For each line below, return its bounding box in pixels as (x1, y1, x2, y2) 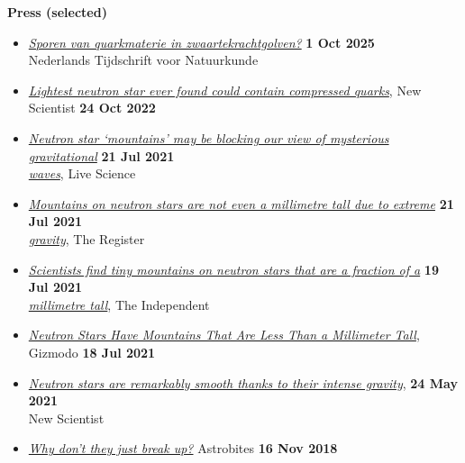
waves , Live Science (28, 164, 136, 183)
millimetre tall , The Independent (28, 295, 210, 313)
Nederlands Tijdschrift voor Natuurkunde (28, 50, 259, 69)
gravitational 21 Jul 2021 (28, 146, 175, 165)
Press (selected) (7, 3, 107, 21)
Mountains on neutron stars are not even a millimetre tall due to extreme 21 (28, 194, 454, 213)
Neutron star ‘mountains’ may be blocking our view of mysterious (28, 128, 389, 147)
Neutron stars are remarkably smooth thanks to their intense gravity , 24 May (28, 373, 458, 392)
